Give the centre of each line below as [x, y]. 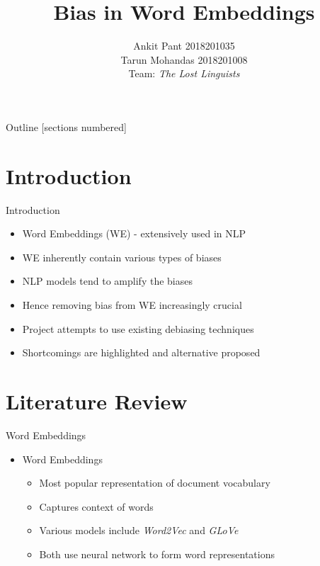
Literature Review [97, 401]
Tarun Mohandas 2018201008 [184, 59]
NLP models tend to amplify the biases [107, 281]
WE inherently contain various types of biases [122, 257]
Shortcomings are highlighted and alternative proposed [141, 352]
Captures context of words [96, 506]
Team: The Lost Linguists [184, 73]
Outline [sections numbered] [66, 126]
